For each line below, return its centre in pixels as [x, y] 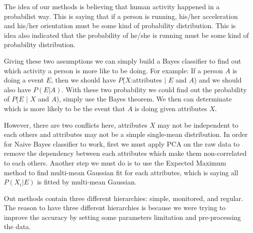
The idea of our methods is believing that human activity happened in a [112, 6]
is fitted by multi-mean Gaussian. [87, 182]
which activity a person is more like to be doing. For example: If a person [114, 70]
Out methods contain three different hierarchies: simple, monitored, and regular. [124, 198]
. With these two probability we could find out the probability [154, 89]
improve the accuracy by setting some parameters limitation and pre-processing [123, 217]
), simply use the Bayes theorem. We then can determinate [144, 99]
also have [18, 89]
